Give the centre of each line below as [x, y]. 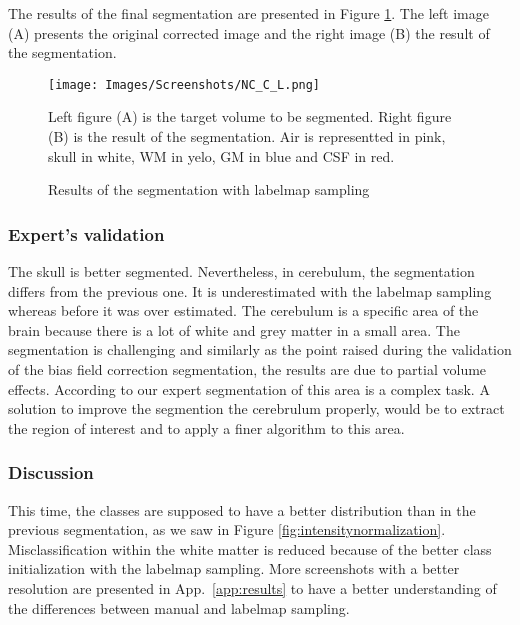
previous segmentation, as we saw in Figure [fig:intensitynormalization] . [227, 529]
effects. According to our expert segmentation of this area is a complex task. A [249, 388]
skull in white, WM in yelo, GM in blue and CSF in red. [221, 155]
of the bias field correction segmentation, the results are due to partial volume [247, 369]
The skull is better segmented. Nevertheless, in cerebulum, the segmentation [241, 271]
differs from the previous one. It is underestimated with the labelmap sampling [250, 290]
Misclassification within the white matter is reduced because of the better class [250, 548]
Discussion [51, 472]
